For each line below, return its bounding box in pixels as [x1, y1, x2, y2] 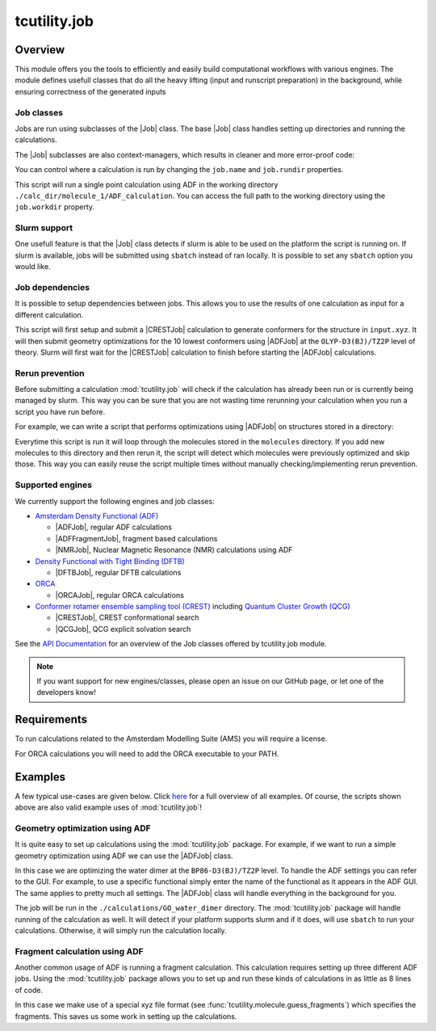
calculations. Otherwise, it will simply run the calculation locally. [15, 925, 227, 935]
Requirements [15, 713, 88, 726]
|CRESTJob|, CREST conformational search [55, 612, 199, 622]
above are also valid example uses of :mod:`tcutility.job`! [15, 802, 202, 812]
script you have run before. [15, 406, 106, 416]
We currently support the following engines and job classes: [15, 496, 215, 506]
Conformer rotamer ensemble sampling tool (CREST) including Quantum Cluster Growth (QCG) [35, 602, 350, 612]
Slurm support [15, 222, 73, 234]
